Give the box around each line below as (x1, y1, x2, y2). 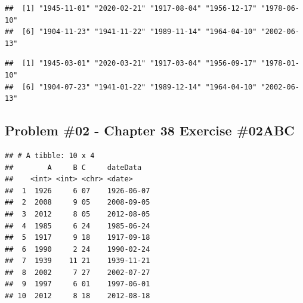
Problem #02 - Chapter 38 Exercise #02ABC (5, 121, 295, 140)
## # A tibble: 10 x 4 (5, 151, 95, 160)
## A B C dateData (5, 163, 142, 172)
